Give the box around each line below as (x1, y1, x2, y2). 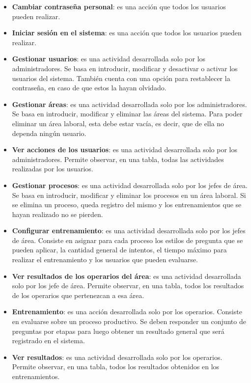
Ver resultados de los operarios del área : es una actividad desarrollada (12, 271, 241, 281)
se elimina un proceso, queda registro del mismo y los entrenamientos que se (12, 199, 242, 210)
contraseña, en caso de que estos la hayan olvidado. (12, 82, 167, 93)
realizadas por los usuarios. (12, 164, 93, 174)
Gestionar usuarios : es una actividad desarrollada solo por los (12, 54, 206, 64)
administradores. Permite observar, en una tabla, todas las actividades (12, 154, 224, 164)
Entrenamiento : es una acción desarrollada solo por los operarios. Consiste (12, 306, 242, 317)
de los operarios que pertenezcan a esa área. (12, 290, 144, 300)
